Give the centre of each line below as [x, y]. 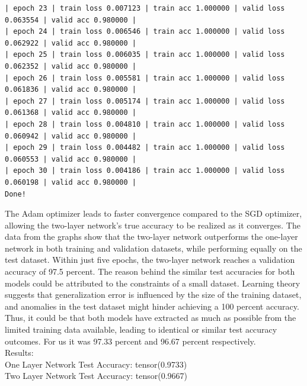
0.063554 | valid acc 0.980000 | [71, 20]
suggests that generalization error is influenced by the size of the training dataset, [153, 295]
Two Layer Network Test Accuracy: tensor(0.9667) [96, 376]
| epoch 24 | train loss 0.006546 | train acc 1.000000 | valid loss [145, 32]
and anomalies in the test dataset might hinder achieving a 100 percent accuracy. [152, 306]
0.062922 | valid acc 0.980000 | [71, 43]
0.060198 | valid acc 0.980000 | [71, 182]
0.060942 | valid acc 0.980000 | [71, 136]
